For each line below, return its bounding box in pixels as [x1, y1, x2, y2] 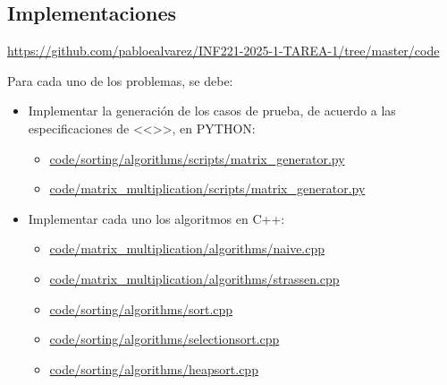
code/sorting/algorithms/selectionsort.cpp [49, 329, 280, 348]
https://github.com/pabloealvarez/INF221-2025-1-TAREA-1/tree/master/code [7, 41, 440, 60]
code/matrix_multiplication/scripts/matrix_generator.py [49, 179, 366, 198]
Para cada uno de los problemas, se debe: [7, 71, 233, 90]
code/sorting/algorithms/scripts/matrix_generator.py [49, 149, 345, 167]
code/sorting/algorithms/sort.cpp [49, 299, 233, 318]
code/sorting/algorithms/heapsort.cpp [49, 359, 258, 378]
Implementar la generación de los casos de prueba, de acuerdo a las [28, 101, 396, 120]
